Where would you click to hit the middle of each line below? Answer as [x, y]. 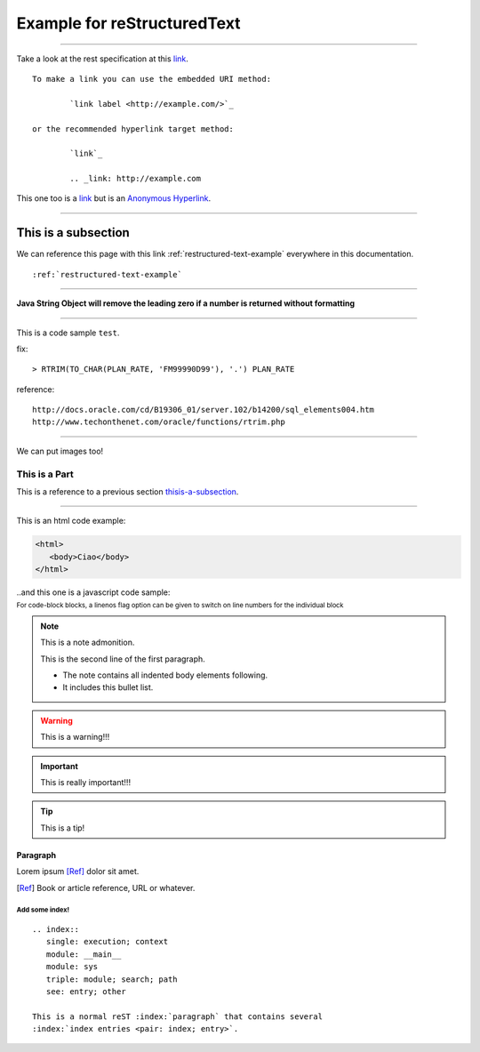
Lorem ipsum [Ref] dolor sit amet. [78, 871]
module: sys [72, 967]
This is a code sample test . [68, 333]
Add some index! [43, 910]
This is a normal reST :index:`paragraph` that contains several [178, 1016]
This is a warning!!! [75, 737]
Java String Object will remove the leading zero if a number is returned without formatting [186, 303]
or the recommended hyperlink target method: [133, 128]
